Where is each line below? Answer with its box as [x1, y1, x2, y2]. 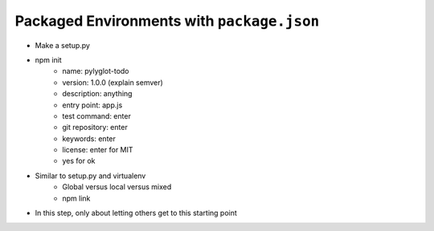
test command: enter [62, 111, 132, 120]
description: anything [62, 89, 133, 99]
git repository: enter [62, 123, 128, 132]
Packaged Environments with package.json [14, 12, 320, 30]
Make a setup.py [35, 40, 90, 50]
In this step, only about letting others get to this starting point [35, 209, 237, 218]
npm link [62, 193, 91, 203]
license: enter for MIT [62, 145, 133, 155]
